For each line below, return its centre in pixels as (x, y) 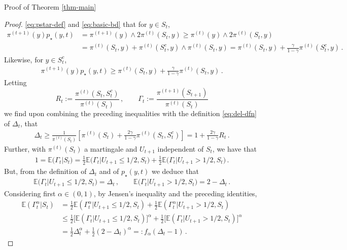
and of (109, 171)
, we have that (234, 148)
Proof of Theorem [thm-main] (50, 7)
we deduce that (175, 171)
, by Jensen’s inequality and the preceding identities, (175, 193)
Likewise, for (24, 59)
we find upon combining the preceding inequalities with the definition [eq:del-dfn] (130, 113)
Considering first (30, 193)
